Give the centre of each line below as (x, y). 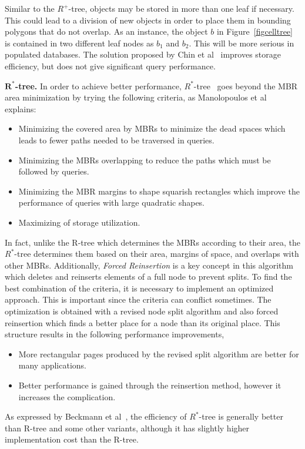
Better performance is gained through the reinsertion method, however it (150, 385)
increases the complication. (67, 396)
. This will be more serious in (242, 43)
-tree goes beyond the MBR (246, 86)
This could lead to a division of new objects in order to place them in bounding (148, 20)
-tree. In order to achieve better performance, (98, 86)
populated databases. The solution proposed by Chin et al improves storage (143, 54)
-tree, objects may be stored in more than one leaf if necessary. (181, 8)
